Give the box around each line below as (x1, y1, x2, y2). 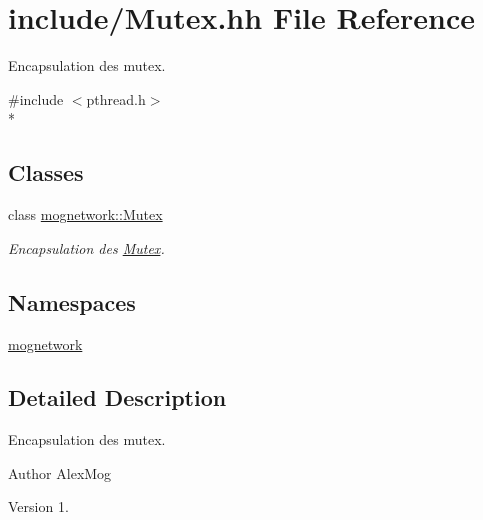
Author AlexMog (8, 462, 112, 483)
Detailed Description (8, 382, 227, 413)
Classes (8, 157, 84, 188)
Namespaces (8, 286, 136, 317)
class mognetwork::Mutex (8, 204, 163, 225)
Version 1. (8, 496, 69, 517)
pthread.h (86, 88, 146, 109)
